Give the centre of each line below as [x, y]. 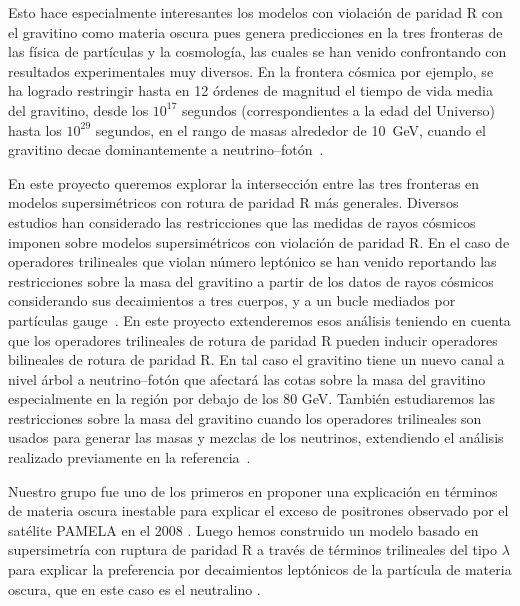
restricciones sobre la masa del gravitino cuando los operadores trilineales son [245, 417]
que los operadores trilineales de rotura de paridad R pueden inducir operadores [253, 339]
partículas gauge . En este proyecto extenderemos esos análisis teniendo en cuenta [259, 319]
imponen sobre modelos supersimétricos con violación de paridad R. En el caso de [259, 241]
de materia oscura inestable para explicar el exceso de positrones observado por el [258, 510]
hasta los [35, 129]
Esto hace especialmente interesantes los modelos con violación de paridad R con [255, 12]
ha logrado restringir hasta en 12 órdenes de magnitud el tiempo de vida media [250, 90]
